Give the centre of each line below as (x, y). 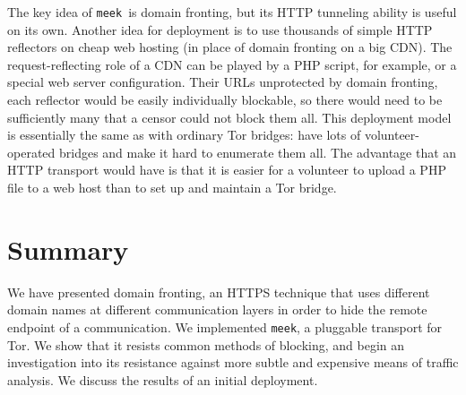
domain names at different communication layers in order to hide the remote (217, 309)
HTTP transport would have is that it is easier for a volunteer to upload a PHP (227, 170)
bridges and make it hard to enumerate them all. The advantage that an (258, 152)
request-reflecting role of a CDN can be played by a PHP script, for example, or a (232, 64)
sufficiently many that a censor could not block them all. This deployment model (229, 117)
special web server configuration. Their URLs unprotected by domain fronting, (223, 82)
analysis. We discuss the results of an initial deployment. (163, 379)
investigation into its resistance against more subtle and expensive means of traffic (233, 362)
